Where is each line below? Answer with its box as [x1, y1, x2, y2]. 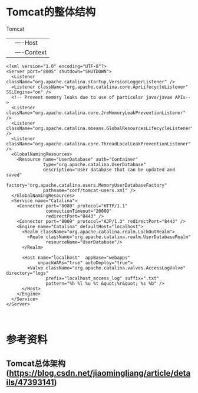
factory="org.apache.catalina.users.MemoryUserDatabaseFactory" [6, 182, 167, 188]
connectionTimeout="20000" [45, 208, 112, 214]
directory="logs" [6, 270, 49, 276]
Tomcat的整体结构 [6, 5, 96, 19]
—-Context [15, 48, 47, 56]
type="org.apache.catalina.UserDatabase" [43, 161, 146, 167]
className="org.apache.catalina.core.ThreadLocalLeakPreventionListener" [6, 141, 192, 147]
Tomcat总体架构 [6, 358, 66, 368]
